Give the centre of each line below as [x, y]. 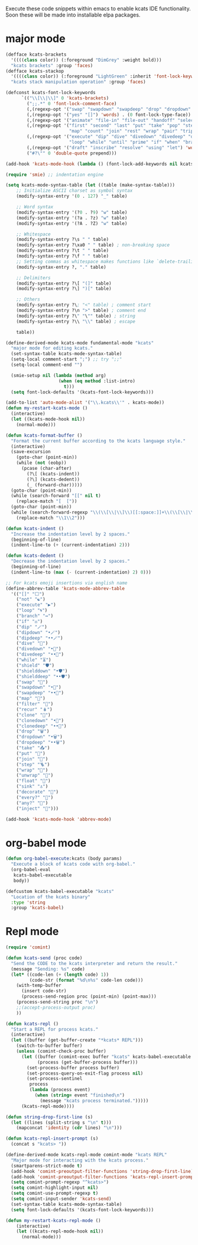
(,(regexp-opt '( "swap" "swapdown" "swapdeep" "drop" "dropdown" [109, 109]
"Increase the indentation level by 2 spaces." [71, 534]
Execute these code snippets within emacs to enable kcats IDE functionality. [98, 9]
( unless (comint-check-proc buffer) [61, 1052]
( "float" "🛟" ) [33, 781]
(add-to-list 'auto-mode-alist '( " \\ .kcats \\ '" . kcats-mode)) [85, 403]
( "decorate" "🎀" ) [38, 792]
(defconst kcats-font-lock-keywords [51, 93]
